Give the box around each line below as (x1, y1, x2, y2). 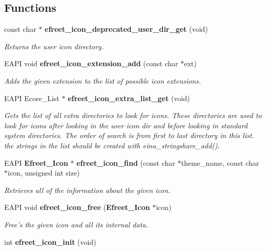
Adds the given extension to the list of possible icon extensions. (4, 75, 201, 86)
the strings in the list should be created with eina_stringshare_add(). (4, 140, 220, 150)
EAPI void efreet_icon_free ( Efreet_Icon (4, 202, 150, 213)
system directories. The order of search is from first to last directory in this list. (4, 130, 254, 141)
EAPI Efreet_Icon (4, 157, 68, 168)
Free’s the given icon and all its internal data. (4, 219, 148, 229)
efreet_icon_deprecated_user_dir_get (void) (45, 24, 208, 34)
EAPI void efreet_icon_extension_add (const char (4, 58, 178, 69)
